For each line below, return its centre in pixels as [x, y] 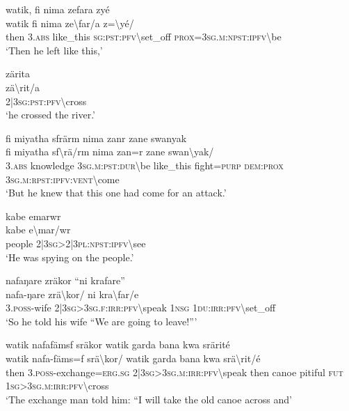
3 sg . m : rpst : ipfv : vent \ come [63, 179]
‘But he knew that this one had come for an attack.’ [116, 193]
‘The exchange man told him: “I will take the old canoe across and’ [149, 399]
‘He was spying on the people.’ [70, 257]
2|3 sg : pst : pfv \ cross [46, 101]
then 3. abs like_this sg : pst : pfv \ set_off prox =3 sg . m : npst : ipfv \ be [144, 37]
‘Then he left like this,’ [54, 50]
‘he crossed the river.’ [50, 115]
